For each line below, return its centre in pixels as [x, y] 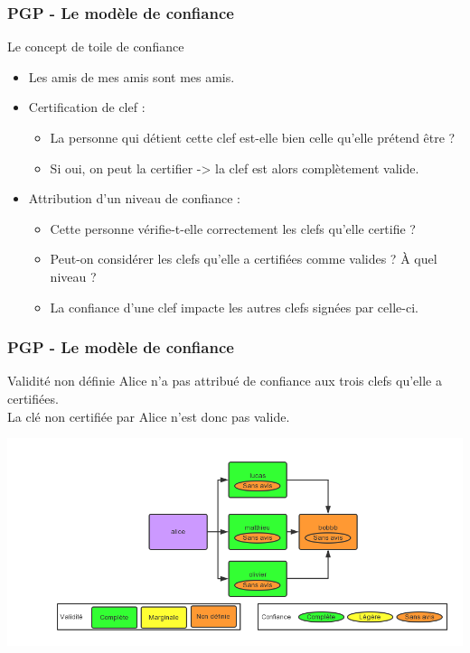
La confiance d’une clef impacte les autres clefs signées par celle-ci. [234, 307]
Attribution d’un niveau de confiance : [134, 198]
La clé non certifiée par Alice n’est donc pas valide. [149, 416]
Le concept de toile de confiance [96, 47]
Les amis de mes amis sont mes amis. [132, 76]
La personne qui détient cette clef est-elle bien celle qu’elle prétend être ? [253, 137]
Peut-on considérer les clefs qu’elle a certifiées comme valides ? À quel [244, 259]
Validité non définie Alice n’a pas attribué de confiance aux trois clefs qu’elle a [225, 381]
